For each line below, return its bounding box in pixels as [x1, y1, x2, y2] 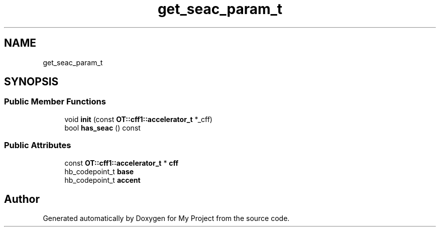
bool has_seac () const [64, 123, 141, 132]
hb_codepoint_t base [64, 167, 134, 176]
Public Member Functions [4, 96, 106, 107]
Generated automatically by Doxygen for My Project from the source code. [43, 214, 290, 223]
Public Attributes [4, 140, 71, 151]
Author [4, 192, 40, 205]
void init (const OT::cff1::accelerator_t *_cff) [64, 114, 212, 124]
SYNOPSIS [4, 75, 59, 88]
